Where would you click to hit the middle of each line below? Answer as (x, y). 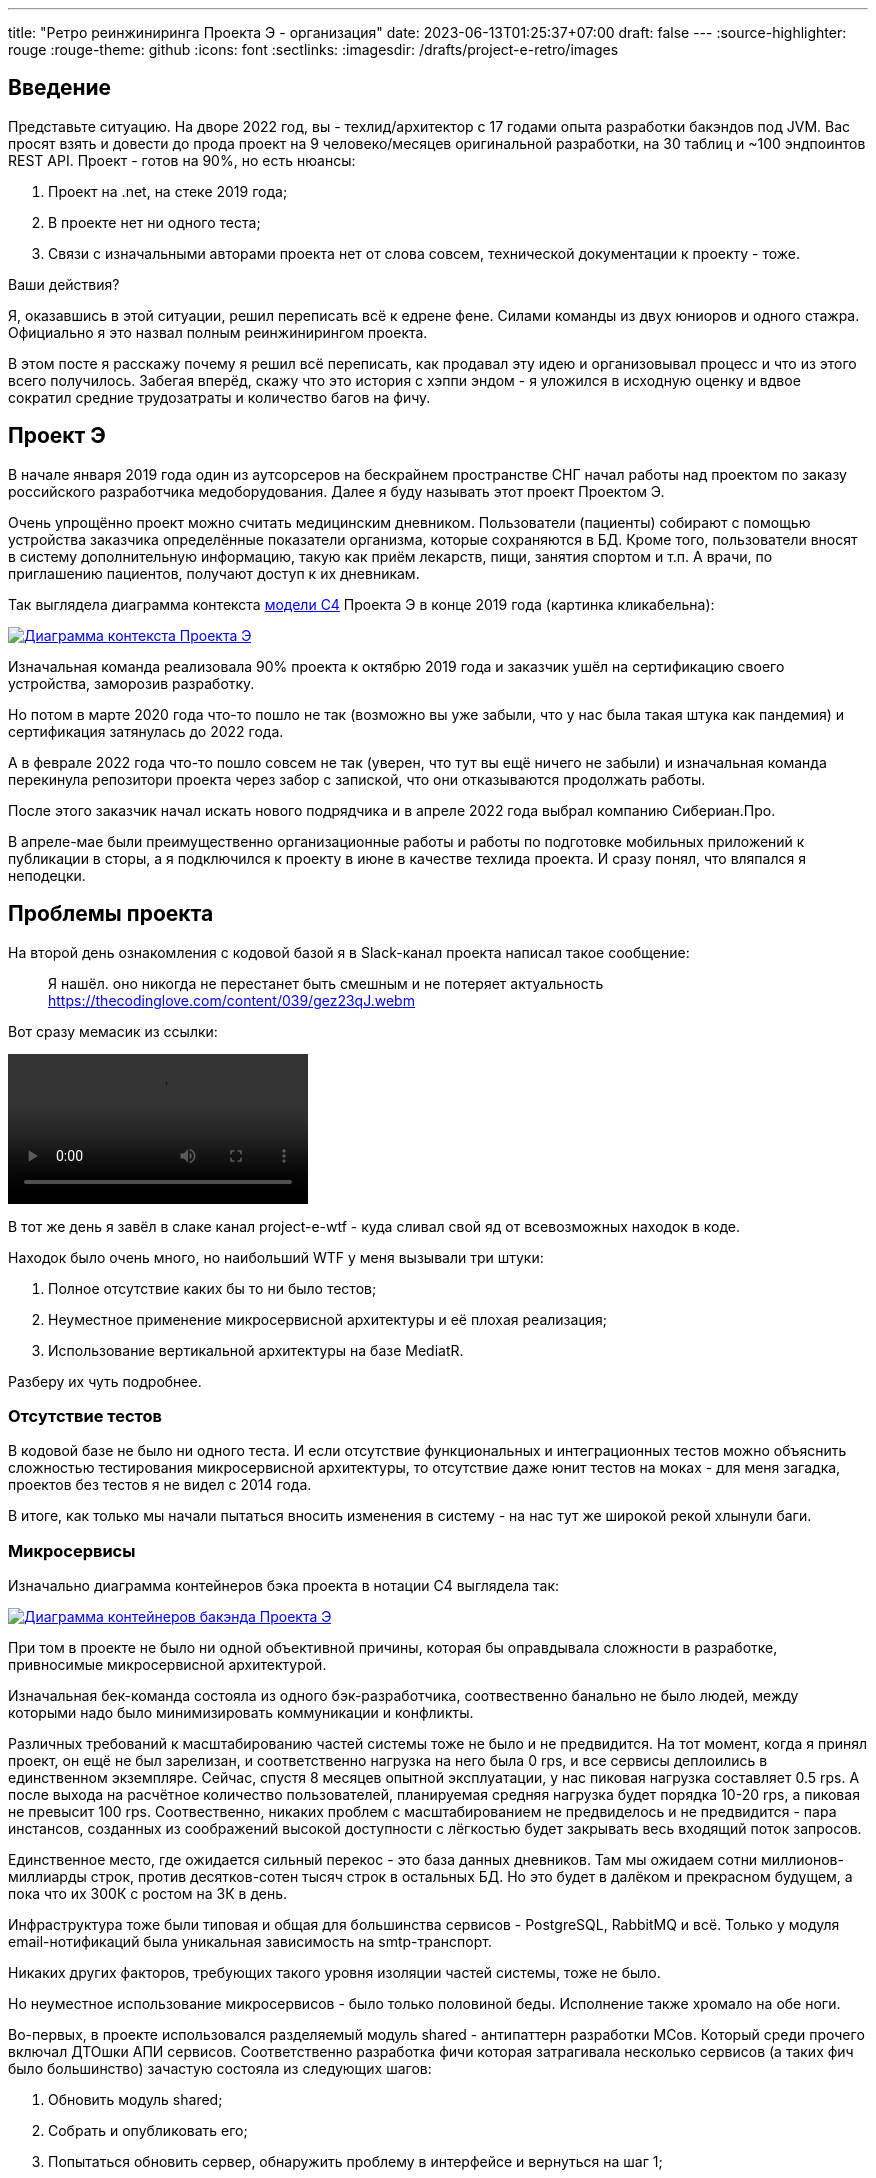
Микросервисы (72, 1550)
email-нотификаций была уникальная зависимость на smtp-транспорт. (250, 1942)
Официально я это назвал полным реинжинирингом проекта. (218, 332)
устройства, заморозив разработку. (131, 683)
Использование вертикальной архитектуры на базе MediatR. (256, 1350)
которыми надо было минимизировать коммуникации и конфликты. (241, 1713)
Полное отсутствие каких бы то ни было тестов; (212, 1288)
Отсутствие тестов (85, 1415)
